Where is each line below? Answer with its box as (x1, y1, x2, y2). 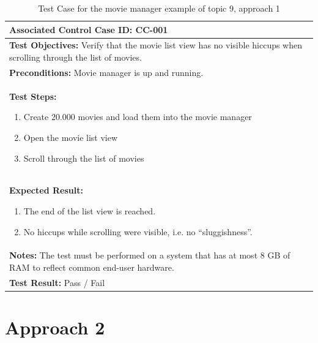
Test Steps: (9, 89, 57, 102)
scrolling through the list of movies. (9, 51, 142, 64)
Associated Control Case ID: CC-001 (9, 23, 168, 36)
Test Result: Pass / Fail (9, 276, 105, 288)
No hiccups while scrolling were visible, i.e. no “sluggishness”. (23, 225, 253, 238)
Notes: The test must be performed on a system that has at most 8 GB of (9, 249, 290, 262)
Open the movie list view (23, 130, 118, 143)
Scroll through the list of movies (23, 151, 144, 164)
